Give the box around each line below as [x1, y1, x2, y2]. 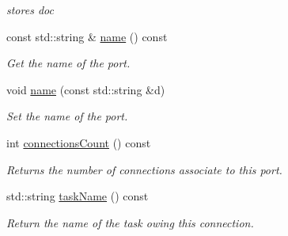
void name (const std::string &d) [6, 81, 165, 97]
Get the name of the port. [6, 55, 131, 71]
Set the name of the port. [6, 108, 128, 124]
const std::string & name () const [6, 28, 168, 44]
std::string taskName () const [6, 188, 149, 204]
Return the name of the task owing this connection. [6, 214, 254, 230]
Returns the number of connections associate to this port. [6, 161, 282, 177]
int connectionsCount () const [6, 134, 151, 150]
